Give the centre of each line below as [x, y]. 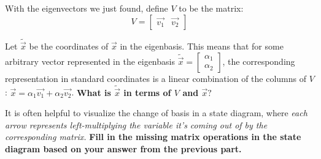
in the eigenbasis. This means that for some [202, 46]
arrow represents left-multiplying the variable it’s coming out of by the [136, 124]
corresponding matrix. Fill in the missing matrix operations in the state [153, 137]
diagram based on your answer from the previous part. [123, 149]
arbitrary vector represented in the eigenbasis [90, 61]
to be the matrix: [211, 8]
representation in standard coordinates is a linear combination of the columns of [156, 78]
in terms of [147, 92]
